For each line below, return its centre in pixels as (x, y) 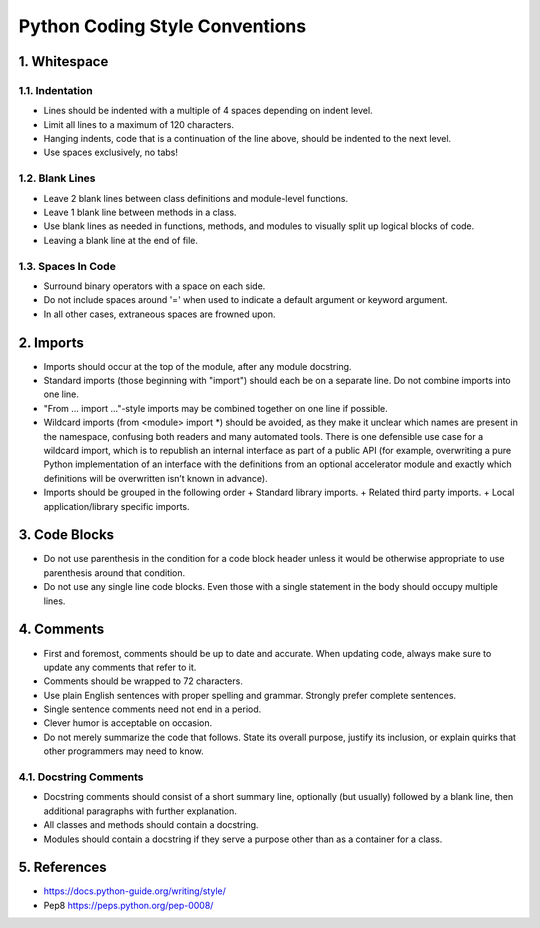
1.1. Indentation (56, 90)
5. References (62, 867)
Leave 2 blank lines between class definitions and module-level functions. (196, 198)
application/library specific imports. (116, 506)
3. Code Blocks (66, 535)
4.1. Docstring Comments (81, 777)
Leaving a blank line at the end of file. (121, 240)
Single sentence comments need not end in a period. (152, 709)
